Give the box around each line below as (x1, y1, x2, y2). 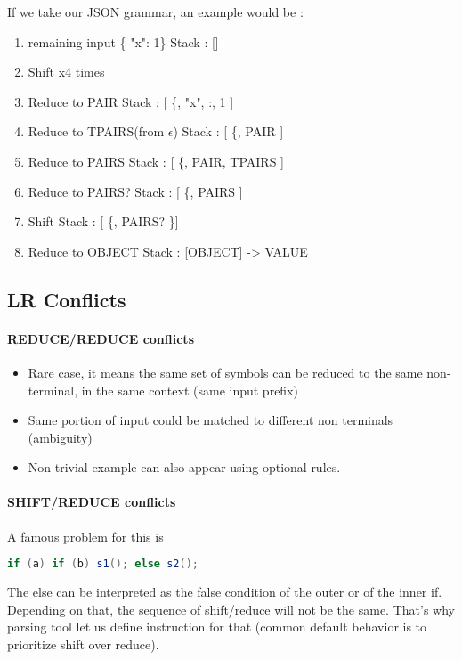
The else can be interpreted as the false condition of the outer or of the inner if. (7, 583, 442, 601)
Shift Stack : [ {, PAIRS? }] (28, 212, 179, 231)
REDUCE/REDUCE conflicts (7, 329, 194, 347)
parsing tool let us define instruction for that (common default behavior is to (7, 617, 427, 636)
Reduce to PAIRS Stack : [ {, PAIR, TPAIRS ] (28, 151, 284, 170)
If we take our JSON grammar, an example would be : (7, 3, 304, 20)
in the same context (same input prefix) (81, 380, 298, 399)
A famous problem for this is (7, 526, 164, 545)
